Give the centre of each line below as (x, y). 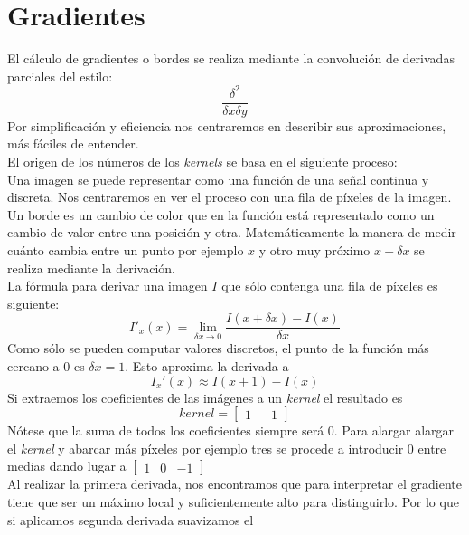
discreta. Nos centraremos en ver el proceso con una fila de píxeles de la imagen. (230, 197)
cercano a (33, 366)
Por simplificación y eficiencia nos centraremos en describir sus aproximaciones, (227, 125)
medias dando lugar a (67, 466)
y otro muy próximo (314, 250)
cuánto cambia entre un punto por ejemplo (126, 250)
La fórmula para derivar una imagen (108, 286)
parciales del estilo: (60, 76)
